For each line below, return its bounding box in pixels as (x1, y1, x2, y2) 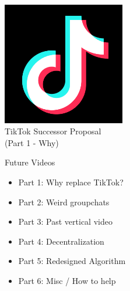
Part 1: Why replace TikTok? (18, 175, 124, 188)
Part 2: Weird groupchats (18, 195, 110, 208)
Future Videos (5, 156, 55, 168)
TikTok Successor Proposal (5, 125, 101, 137)
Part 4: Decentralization (18, 235, 104, 247)
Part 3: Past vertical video (18, 215, 113, 228)
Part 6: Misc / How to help (18, 274, 116, 286)
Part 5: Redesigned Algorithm (18, 255, 126, 267)
